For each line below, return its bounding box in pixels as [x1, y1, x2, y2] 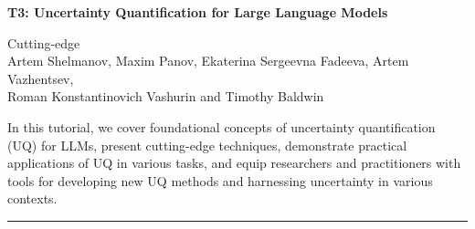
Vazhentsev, [7, 68, 74, 88]
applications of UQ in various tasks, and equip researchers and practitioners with [7, 153, 461, 172]
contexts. [7, 189, 58, 208]
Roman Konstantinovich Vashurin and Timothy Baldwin [7, 87, 324, 106]
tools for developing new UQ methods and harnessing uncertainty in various [7, 171, 433, 190]
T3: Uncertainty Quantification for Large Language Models [7, 3, 388, 21]
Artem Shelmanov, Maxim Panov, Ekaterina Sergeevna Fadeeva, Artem [7, 51, 409, 70]
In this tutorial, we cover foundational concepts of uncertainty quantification [7, 117, 436, 136]
